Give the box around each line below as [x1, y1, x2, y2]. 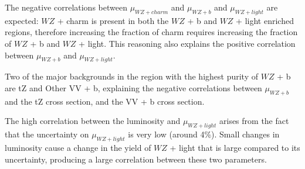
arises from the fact [219, 115, 289, 127]
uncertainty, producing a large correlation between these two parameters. [5, 153, 267, 165]
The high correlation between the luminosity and [5, 115, 181, 127]
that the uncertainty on [5, 128, 89, 140]
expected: [5, 14, 39, 26]
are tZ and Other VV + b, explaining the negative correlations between [5, 81, 262, 94]
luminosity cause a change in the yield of [5, 141, 151, 153]
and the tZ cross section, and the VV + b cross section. [5, 95, 205, 107]
